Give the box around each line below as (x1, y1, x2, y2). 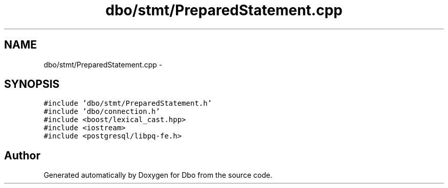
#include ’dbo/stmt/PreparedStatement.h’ (43, 99, 212, 108)
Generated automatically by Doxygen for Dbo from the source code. (43, 171, 273, 180)
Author (4, 149, 40, 162)
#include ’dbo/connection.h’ (43, 107, 160, 116)
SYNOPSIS (4, 78, 60, 91)
